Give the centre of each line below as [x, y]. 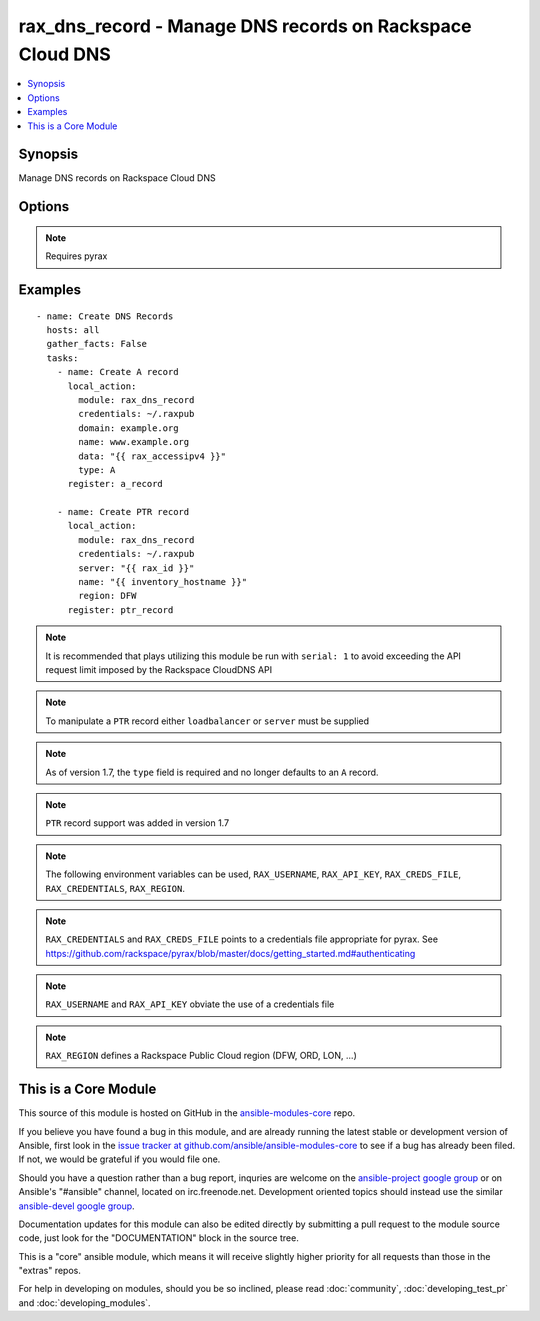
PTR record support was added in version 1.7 [137, 823]
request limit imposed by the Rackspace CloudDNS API [159, 669]
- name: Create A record [117, 372]
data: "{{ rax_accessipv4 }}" [152, 456]
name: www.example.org [134, 442]
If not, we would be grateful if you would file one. [119, 1159]
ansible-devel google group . [76, 1206]
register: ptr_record [120, 609]
